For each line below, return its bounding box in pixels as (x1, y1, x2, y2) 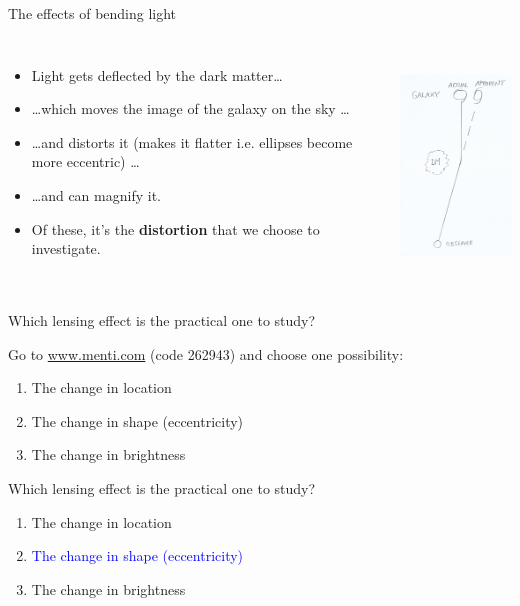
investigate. (31, 238, 101, 259)
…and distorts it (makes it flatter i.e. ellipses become (31, 131, 353, 152)
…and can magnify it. (31, 184, 161, 205)
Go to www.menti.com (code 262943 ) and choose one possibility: (8, 343, 404, 364)
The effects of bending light (8, 3, 177, 23)
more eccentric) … (31, 151, 140, 172)
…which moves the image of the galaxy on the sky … (31, 98, 350, 119)
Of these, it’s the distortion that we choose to (31, 218, 320, 239)
